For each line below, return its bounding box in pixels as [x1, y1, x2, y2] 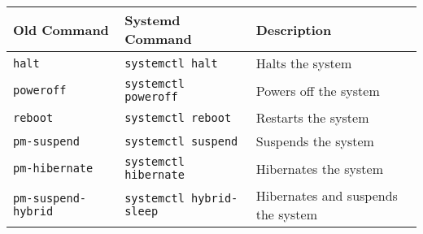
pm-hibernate [13, 162, 94, 175]
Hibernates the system [255, 158, 383, 178]
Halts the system [255, 54, 352, 72]
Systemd [124, 11, 181, 29]
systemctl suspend [124, 134, 238, 148]
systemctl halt [124, 56, 218, 70]
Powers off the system [255, 80, 380, 100]
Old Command [13, 19, 109, 39]
